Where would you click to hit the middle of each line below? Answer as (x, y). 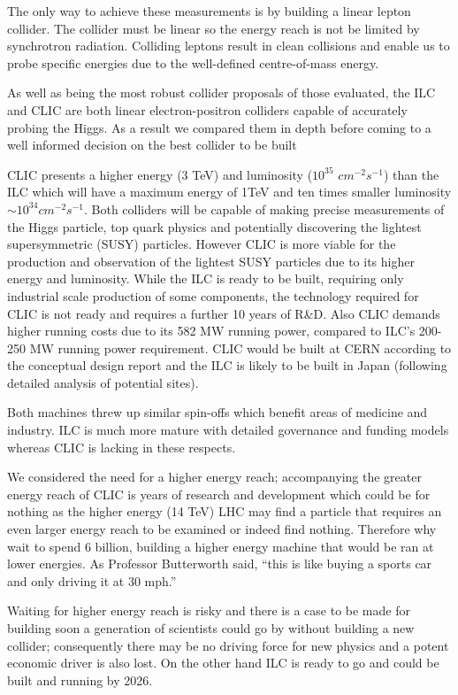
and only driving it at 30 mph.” (92, 580)
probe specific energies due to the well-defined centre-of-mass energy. (193, 62)
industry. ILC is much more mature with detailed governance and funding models (228, 430)
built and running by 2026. (80, 680)
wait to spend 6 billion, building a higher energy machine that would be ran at (221, 546)
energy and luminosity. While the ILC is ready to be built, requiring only (206, 278)
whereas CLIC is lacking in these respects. (122, 447)
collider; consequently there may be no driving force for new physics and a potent (228, 645)
